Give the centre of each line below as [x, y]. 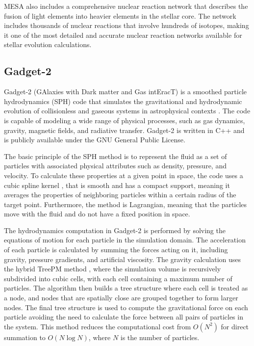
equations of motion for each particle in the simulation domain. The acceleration [125, 240]
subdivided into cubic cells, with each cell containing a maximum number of [118, 278]
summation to [25, 337]
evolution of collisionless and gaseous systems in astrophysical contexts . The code [127, 111]
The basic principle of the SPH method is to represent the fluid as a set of [115, 156]
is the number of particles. [160, 337]
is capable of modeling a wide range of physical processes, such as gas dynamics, [125, 120]
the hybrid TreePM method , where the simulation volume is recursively [113, 269]
